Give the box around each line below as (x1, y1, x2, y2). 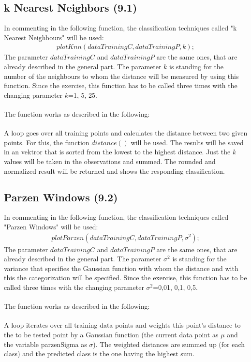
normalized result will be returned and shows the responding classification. (4, 166, 225, 176)
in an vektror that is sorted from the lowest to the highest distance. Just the (4, 147, 231, 157)
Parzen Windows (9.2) (4, 189, 118, 204)
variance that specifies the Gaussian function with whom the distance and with (4, 263, 238, 273)
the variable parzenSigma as (4, 339, 87, 349)
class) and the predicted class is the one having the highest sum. (4, 348, 195, 359)
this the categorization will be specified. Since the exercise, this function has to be (4, 272, 247, 283)
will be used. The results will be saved (131, 137, 244, 147)
